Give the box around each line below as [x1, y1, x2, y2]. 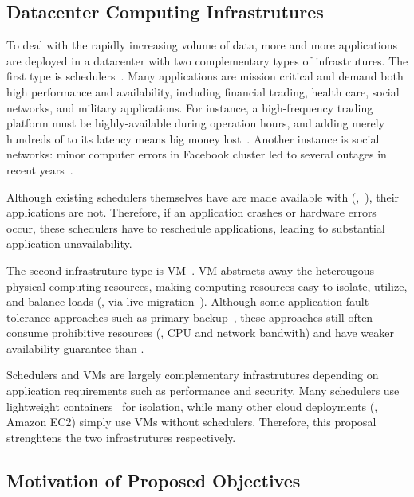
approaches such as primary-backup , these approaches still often [53, 308, 373, 325]
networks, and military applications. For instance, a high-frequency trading [6, 99, 373, 115]
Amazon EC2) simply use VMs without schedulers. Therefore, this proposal [6, 413, 377, 430]
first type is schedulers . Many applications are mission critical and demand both [6, 68, 404, 84]
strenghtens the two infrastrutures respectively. [6, 429, 236, 445]
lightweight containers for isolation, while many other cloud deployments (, [6, 397, 378, 414]
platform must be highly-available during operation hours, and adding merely [6, 115, 385, 131]
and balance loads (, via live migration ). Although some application [6, 293, 343, 310]
